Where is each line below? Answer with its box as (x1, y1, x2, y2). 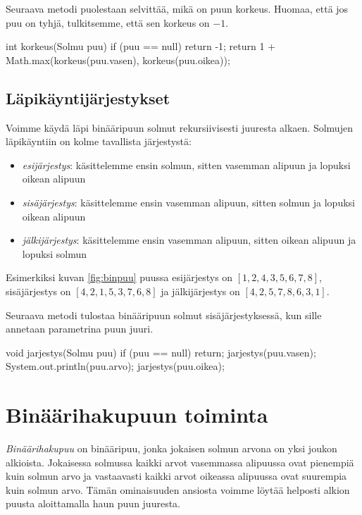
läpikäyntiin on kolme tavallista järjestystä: (6, 134, 192, 149)
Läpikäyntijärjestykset (6, 87, 170, 108)
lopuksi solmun (22, 246, 87, 261)
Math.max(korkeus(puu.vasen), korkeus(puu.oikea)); (6, 52, 230, 67)
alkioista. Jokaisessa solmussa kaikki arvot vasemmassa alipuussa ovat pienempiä (6, 454, 354, 469)
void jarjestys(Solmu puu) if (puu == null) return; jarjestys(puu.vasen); (6, 345, 316, 359)
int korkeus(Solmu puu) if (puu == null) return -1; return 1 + (6, 39, 276, 54)
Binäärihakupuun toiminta (6, 400, 268, 429)
